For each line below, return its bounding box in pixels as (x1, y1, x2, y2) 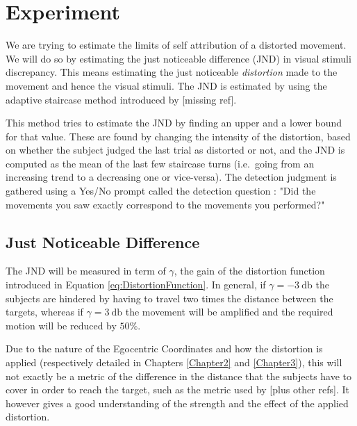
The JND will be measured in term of (6, 263, 166, 278)
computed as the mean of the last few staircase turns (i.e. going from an (6, 156, 315, 170)
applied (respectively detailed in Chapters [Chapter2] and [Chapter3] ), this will (6, 355, 342, 370)
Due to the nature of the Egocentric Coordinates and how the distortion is (6, 341, 323, 356)
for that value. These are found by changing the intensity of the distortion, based (6, 129, 351, 143)
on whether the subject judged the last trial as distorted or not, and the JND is (6, 142, 345, 157)
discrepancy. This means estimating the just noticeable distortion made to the (6, 65, 338, 79)
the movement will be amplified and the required (125, 304, 333, 319)
